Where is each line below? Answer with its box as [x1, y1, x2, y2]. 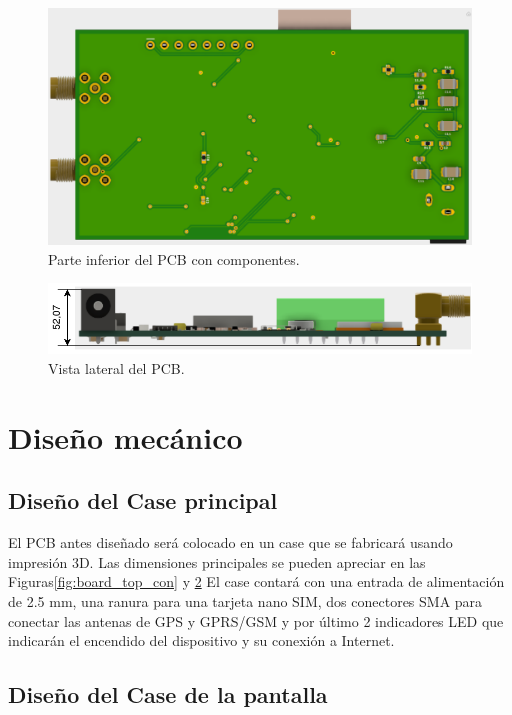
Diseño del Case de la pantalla [8, 679, 328, 710]
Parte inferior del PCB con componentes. [48, 248, 300, 269]
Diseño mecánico [8, 416, 243, 457]
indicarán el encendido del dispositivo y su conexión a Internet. [8, 630, 395, 651]
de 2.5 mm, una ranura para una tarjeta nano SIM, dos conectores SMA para [8, 590, 483, 611]
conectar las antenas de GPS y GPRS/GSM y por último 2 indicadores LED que [8, 610, 504, 631]
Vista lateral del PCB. [48, 358, 185, 379]
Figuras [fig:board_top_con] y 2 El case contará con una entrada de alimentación [8, 571, 505, 592]
